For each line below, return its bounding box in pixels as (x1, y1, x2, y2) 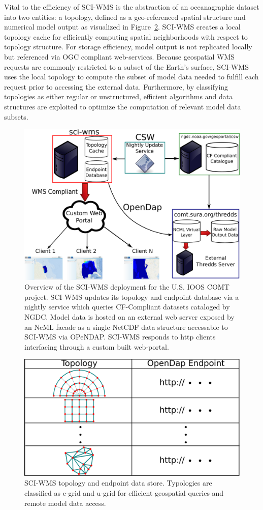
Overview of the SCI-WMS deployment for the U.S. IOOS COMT (24, 281, 229, 292)
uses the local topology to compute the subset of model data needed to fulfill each (4, 71, 259, 82)
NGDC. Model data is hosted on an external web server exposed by (24, 311, 235, 322)
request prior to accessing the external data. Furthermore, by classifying (4, 81, 228, 92)
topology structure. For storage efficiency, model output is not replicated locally (4, 41, 252, 52)
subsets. (4, 111, 28, 122)
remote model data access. (24, 497, 106, 508)
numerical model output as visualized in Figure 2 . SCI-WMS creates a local (4, 21, 241, 32)
